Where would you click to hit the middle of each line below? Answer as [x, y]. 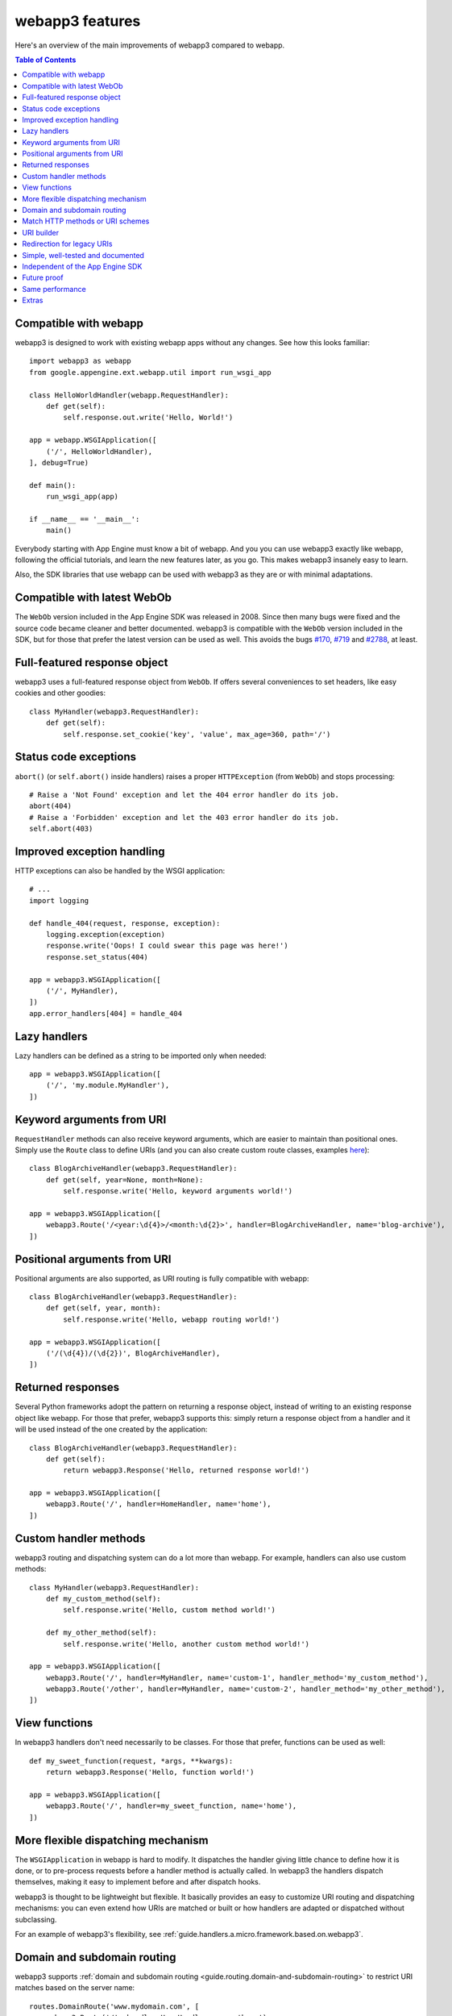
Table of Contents [46, 60]
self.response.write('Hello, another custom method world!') [187, 1644]
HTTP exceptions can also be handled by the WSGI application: [120, 871]
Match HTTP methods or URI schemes [86, 221]
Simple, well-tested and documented [83, 255]
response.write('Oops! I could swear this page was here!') [167, 946]
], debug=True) [59, 462]
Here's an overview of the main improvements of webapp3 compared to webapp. [150, 45]
